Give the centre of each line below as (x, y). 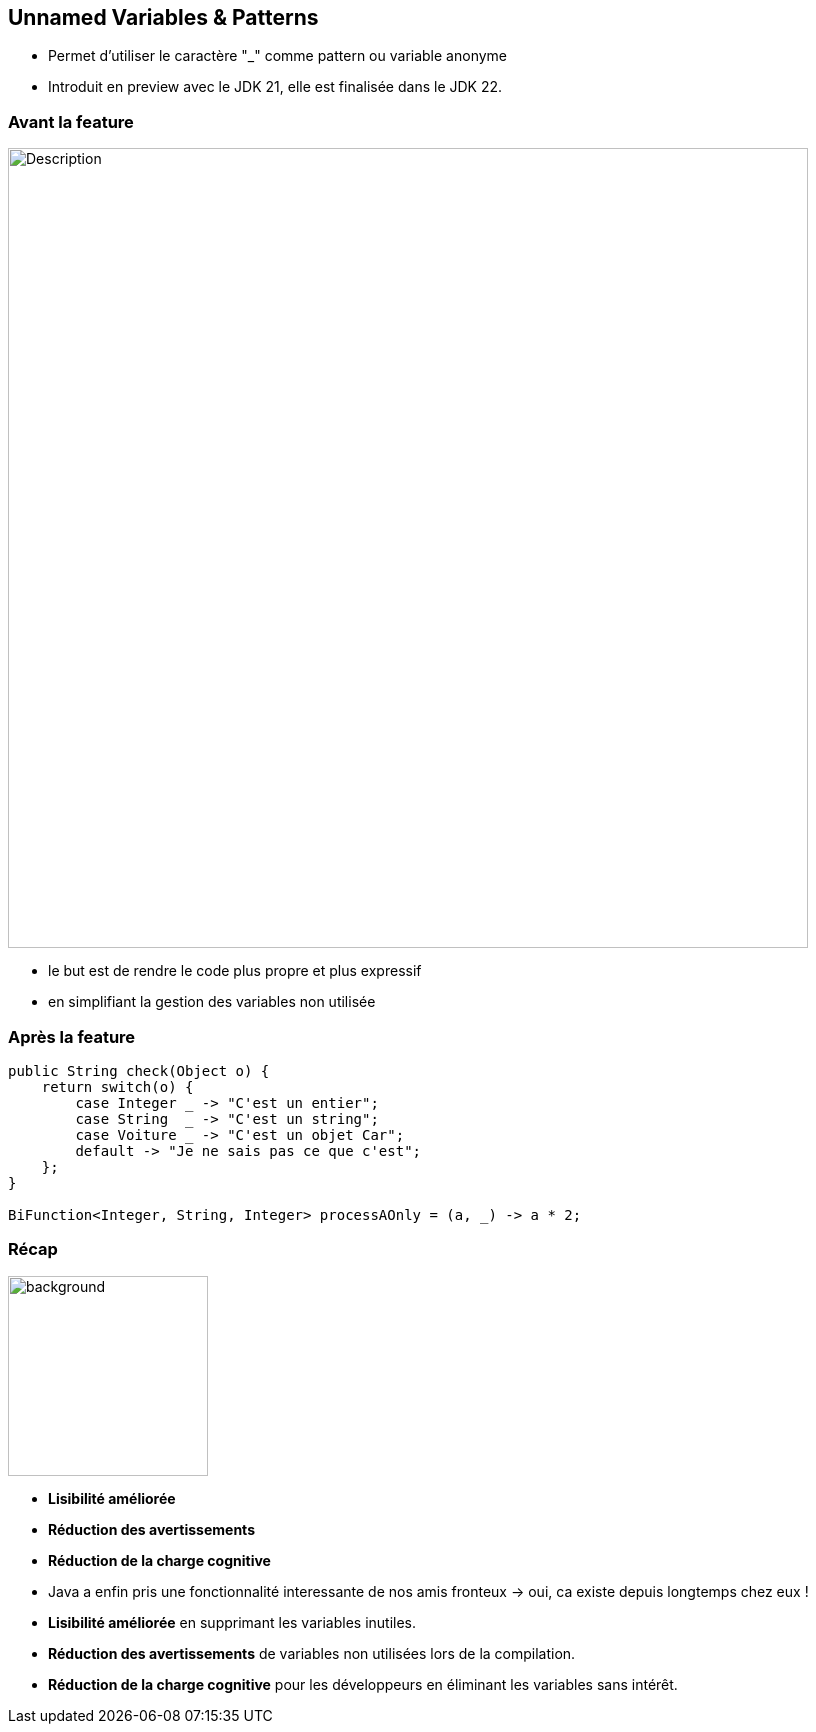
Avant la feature (71, 121)
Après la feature (72, 1036)
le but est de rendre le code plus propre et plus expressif (235, 971)
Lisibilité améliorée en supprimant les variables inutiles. (232, 1622)
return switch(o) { (117, 1086)
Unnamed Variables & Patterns (163, 17)
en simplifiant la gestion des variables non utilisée (212, 1002)
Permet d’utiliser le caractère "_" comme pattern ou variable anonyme (277, 56)
